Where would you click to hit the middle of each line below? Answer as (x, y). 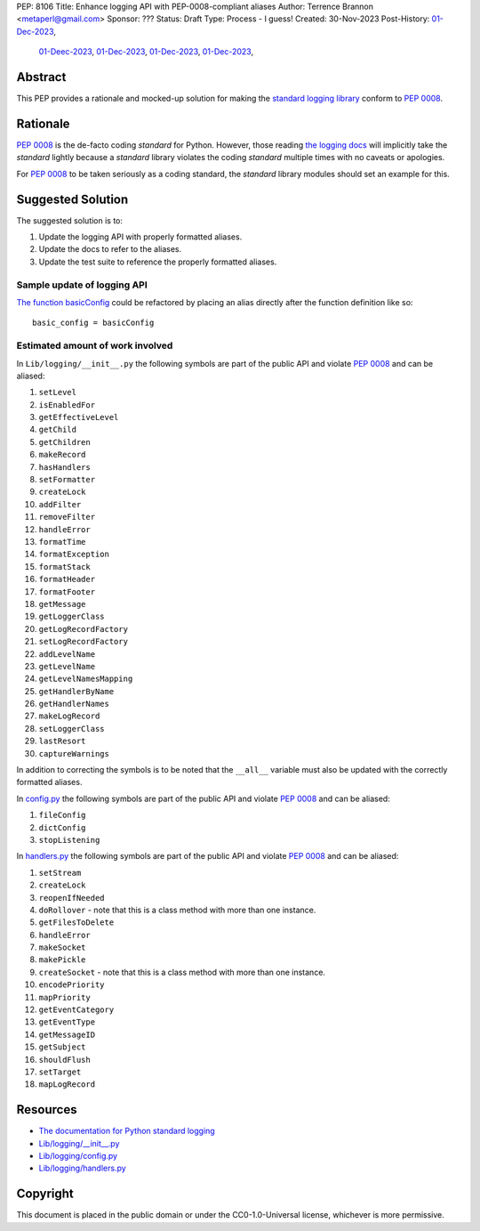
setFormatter (67, 480)
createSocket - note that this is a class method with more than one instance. (182, 972)
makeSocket (62, 948)
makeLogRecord (69, 716)
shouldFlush (64, 1060)
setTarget (60, 1072)
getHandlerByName (76, 691)
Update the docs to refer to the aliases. (110, 249)
